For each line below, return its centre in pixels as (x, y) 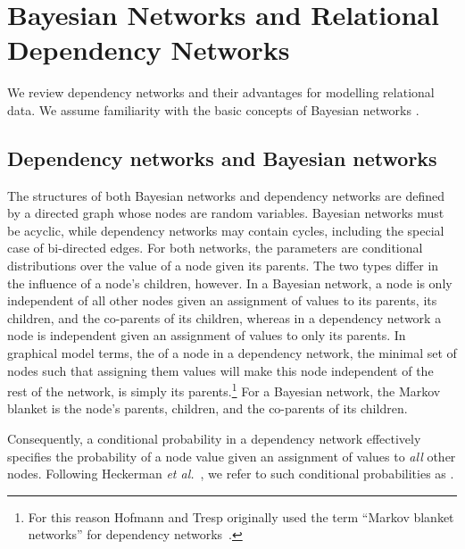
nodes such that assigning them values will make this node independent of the (220, 370)
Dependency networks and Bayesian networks (222, 158)
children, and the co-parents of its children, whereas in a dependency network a (224, 317)
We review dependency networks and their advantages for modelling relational (221, 92)
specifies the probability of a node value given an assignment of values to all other (232, 456)
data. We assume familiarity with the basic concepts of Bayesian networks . (213, 109)
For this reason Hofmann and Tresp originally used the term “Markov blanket (241, 516)
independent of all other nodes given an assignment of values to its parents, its (222, 300)
